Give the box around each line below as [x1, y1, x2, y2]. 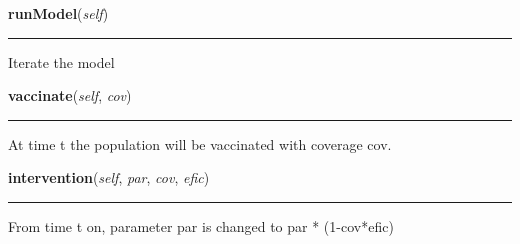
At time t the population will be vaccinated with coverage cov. [8, 133, 392, 154]
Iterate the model [8, 51, 115, 72]
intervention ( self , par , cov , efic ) [8, 167, 210, 188]
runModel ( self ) [8, 3, 109, 23]
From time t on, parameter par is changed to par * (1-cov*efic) [8, 215, 394, 236]
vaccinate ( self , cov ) [8, 85, 132, 106]
